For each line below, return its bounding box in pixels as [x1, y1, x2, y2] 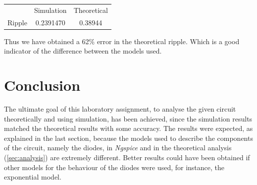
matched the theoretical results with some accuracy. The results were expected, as [4, 123, 253, 133]
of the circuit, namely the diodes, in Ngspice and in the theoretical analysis [4, 142, 232, 153]
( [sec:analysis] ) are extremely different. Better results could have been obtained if [4, 152, 250, 162]
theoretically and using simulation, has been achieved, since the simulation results [4, 113, 253, 123]
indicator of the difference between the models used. [4, 46, 162, 56]
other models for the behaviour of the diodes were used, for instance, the [4, 162, 225, 172]
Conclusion [4, 75, 81, 95]
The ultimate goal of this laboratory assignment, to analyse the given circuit [4, 104, 236, 114]
